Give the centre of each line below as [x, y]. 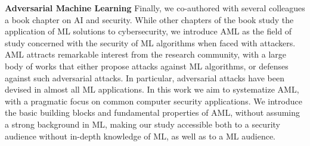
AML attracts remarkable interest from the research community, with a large [146, 54]
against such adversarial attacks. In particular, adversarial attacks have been [145, 77]
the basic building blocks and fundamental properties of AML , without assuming [153, 112]
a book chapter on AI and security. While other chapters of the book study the [149, 19]
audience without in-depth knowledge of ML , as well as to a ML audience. [140, 136]
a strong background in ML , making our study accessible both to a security [142, 124]
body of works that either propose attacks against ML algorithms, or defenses [147, 66]
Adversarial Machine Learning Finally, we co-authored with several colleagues [155, 8]
